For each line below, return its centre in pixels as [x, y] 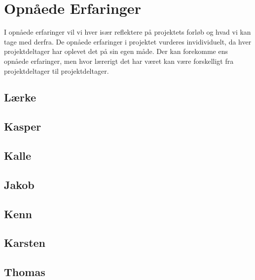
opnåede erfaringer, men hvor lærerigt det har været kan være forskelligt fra [119, 61]
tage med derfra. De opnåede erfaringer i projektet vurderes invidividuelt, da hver [128, 41]
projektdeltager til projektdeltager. [56, 70]
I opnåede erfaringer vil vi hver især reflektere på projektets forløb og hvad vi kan [127, 32]
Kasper [23, 126]
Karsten [25, 243]
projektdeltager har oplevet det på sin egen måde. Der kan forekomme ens [116, 51]
